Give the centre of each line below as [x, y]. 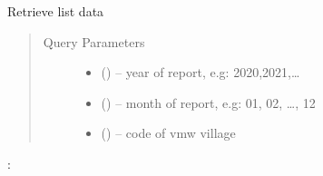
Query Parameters [94, 41]
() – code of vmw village [168, 133]
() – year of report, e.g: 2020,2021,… [201, 72]
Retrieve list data [56, 11]
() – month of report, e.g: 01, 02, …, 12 [208, 102]
